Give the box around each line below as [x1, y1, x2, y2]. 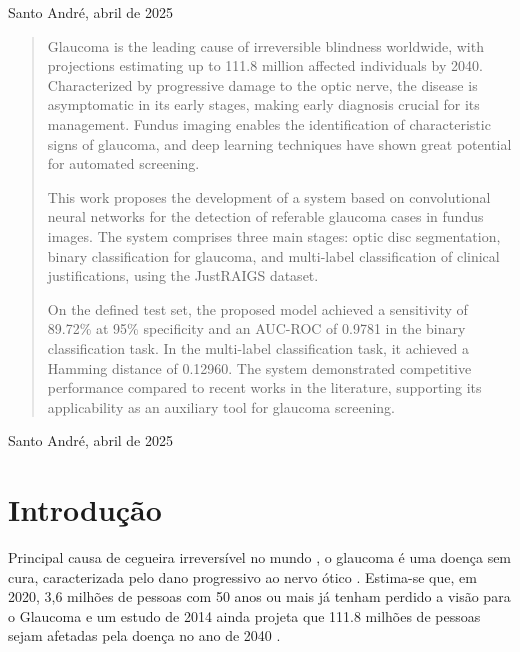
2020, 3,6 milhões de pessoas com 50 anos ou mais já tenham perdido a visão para [8, 586, 511, 607]
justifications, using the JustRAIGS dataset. [47, 265, 319, 286]
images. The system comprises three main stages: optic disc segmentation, [47, 225, 501, 246]
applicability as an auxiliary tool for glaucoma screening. [47, 396, 395, 417]
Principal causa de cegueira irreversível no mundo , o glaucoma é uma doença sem [8, 547, 512, 567]
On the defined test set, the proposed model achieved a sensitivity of [47, 298, 468, 319]
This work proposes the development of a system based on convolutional [47, 186, 491, 207]
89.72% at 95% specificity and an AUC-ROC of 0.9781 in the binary [47, 318, 466, 339]
